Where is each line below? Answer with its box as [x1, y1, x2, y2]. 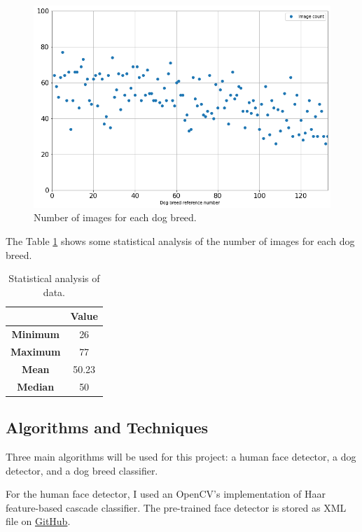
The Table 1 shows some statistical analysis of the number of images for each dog [6, 233, 355, 248]
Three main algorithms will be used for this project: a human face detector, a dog [6, 449, 356, 463]
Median [17, 379, 55, 393]
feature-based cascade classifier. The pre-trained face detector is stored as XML [6, 500, 347, 514]
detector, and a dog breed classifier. [6, 463, 158, 477]
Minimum [11, 327, 60, 342]
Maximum [11, 344, 61, 358]
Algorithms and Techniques [6, 416, 209, 438]
